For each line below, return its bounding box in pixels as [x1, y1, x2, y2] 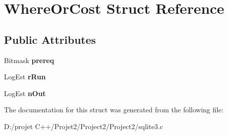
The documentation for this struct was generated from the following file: [4, 104, 224, 115]
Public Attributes [4, 32, 96, 47]
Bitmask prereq [4, 55, 54, 65]
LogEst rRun [4, 71, 46, 82]
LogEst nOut [4, 88, 46, 98]
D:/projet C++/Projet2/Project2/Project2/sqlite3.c [4, 121, 163, 131]
